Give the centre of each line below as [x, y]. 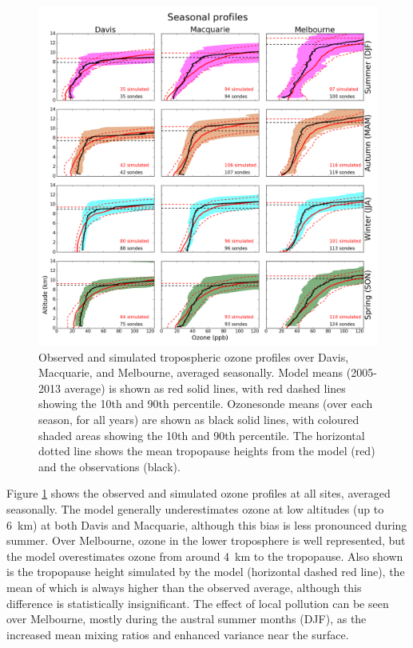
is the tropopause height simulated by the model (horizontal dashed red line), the [206, 572]
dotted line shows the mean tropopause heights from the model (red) [207, 451]
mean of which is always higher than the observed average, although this [184, 587]
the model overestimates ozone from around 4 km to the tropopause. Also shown [205, 556]
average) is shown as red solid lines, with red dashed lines [205, 388]
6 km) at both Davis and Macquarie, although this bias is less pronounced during [207, 524]
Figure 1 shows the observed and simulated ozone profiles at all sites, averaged [199, 493]
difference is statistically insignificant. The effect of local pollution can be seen [198, 603]
